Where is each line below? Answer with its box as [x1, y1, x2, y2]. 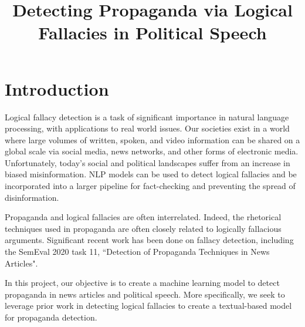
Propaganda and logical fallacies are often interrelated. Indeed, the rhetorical [5, 211, 282, 223]
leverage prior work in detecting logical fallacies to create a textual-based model [5, 299, 292, 312]
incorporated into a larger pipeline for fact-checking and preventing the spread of [5, 180, 296, 192]
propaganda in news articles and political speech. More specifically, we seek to [5, 288, 285, 300]
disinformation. [5, 191, 59, 203]
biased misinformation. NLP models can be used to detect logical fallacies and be [5, 168, 297, 180]
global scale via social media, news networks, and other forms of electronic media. [5, 145, 299, 157]
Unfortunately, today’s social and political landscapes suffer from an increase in [5, 156, 290, 168]
